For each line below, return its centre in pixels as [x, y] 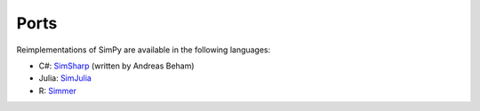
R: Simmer [58, 91]
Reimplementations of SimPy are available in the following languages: [144, 50]
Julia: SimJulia [65, 78]
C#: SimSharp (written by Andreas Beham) [116, 66]
